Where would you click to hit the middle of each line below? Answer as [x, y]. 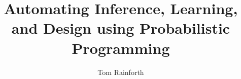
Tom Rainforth [121, 72]
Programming [121, 48]
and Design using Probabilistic [121, 28]
